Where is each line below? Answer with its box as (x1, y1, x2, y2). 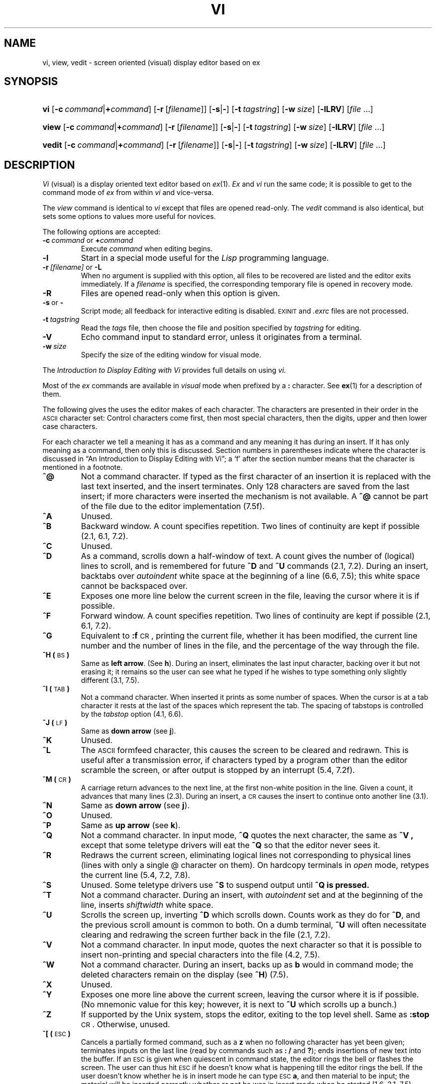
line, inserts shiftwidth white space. (81, 900, 214, 910)
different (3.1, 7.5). (81, 676, 139, 685)
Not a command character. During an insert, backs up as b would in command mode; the (81, 960, 414, 970)
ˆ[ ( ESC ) (42, 1029, 71, 1038)
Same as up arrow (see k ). (81, 820, 181, 831)
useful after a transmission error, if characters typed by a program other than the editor (81, 755, 408, 765)
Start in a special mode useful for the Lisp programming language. (81, 253, 329, 263)
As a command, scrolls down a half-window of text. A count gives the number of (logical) (81, 551, 415, 561)
